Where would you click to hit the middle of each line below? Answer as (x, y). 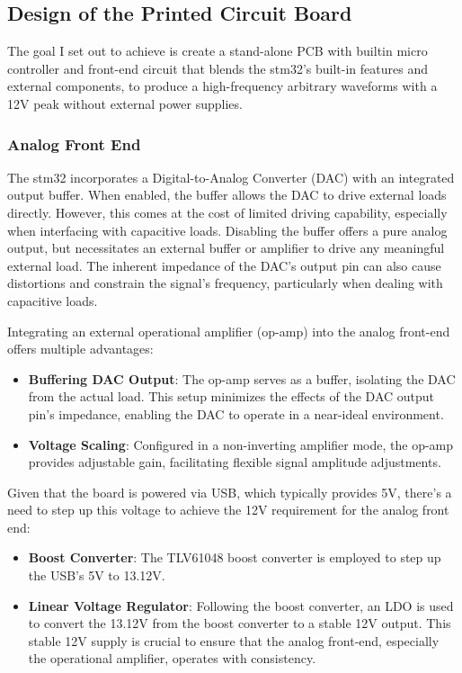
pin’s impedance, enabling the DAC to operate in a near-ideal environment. (236, 413)
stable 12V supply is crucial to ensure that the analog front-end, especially (234, 640)
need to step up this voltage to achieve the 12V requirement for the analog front (228, 510)
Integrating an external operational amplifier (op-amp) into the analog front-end (229, 331)
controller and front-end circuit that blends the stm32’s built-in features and (218, 68)
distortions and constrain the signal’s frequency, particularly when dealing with (225, 283)
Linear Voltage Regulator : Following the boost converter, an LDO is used (241, 605)
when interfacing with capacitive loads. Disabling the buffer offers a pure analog (227, 230)
